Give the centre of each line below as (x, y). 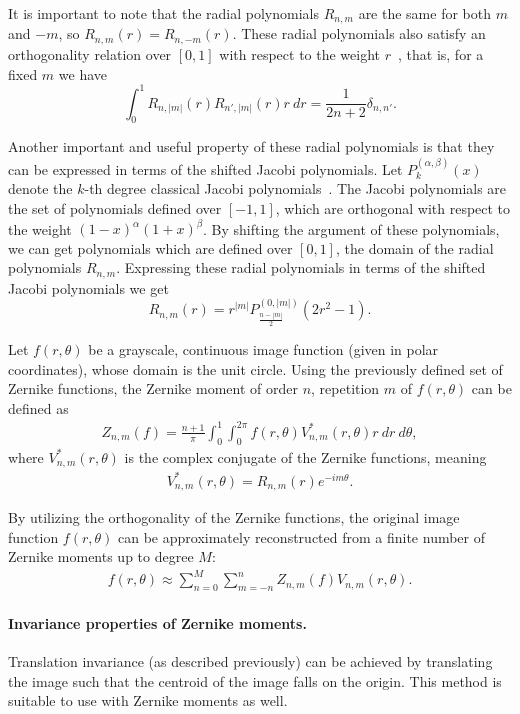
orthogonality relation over (90, 53)
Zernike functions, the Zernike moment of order (153, 388)
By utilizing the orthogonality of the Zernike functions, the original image (234, 517)
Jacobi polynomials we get (88, 287)
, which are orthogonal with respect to (393, 207)
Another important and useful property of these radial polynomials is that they (251, 146)
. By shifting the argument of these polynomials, (351, 228)
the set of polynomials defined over (115, 207)
